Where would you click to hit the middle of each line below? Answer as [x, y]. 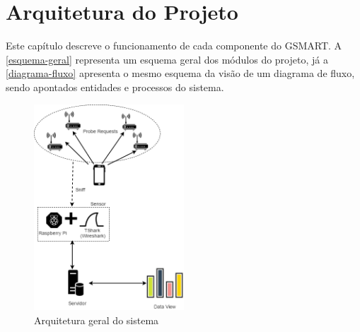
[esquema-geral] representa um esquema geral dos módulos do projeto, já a [167, 59]
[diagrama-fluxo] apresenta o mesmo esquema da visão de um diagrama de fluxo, [180, 73]
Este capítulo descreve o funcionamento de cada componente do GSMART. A [174, 46]
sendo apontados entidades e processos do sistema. [115, 87]
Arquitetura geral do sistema [97, 320]
